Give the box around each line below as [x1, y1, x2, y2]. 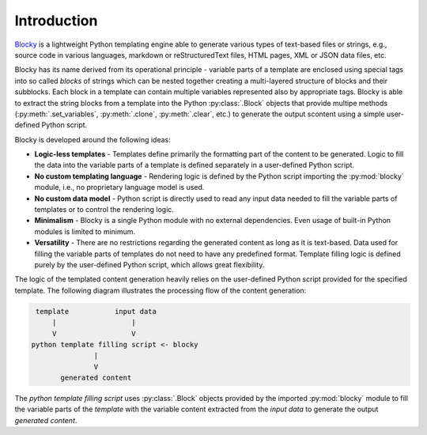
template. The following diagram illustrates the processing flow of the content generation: [14, 286, 307, 295]
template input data [36, 307, 157, 316]
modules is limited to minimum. [34, 226, 136, 236]
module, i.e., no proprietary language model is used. [34, 183, 205, 192]
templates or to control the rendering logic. [34, 205, 174, 214]
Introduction [14, 12, 98, 29]
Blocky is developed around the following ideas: [14, 134, 171, 144]
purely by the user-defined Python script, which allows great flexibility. [34, 259, 265, 269]
